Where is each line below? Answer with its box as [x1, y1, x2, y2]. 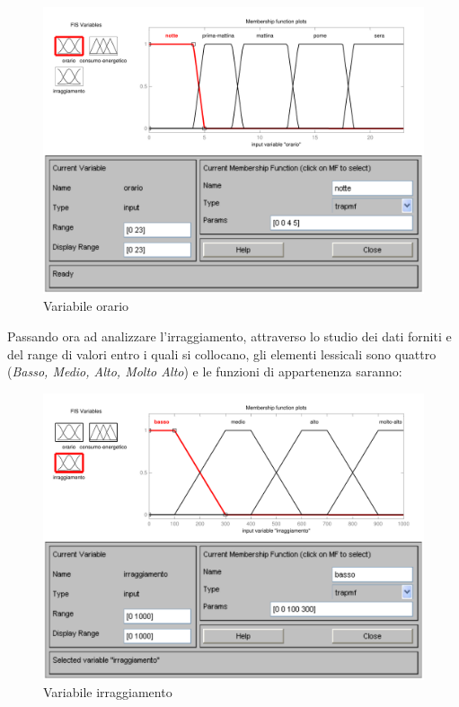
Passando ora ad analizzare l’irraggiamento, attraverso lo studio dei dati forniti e [7, 327, 452, 346]
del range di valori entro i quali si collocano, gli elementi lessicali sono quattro [7, 344, 437, 363]
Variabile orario [43, 296, 129, 315]
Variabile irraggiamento [43, 683, 172, 702]
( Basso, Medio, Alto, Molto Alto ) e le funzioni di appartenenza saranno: [7, 362, 402, 381]
